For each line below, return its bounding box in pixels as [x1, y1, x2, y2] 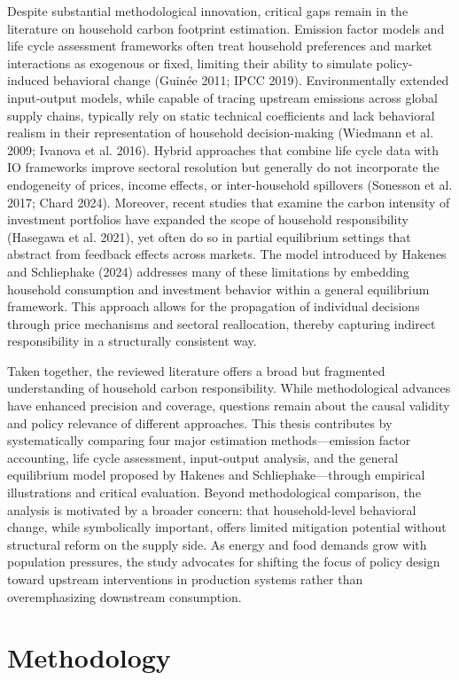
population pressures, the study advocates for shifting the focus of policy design [7, 552, 440, 571]
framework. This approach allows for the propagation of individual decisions [7, 297, 420, 316]
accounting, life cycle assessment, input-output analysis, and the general [7, 448, 399, 466]
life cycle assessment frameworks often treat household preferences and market [7, 36, 432, 55]
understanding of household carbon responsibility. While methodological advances [7, 379, 451, 397]
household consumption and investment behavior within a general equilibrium [7, 279, 430, 298]
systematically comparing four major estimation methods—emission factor [7, 431, 411, 449]
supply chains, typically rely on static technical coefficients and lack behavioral [7, 106, 435, 124]
